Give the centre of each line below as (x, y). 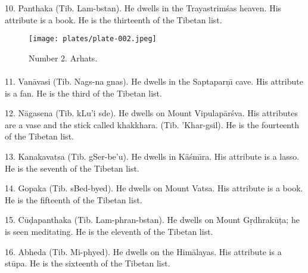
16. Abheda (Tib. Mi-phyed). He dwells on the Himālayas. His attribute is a (143, 251)
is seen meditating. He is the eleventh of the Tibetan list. (109, 231)
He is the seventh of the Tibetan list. (72, 168)
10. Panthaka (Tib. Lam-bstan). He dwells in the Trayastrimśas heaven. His (143, 8)
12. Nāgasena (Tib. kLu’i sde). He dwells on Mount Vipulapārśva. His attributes (151, 113)
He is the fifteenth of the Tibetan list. (74, 199)
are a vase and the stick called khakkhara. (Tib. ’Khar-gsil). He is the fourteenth (152, 124)
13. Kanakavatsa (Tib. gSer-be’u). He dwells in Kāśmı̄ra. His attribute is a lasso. (152, 156)
